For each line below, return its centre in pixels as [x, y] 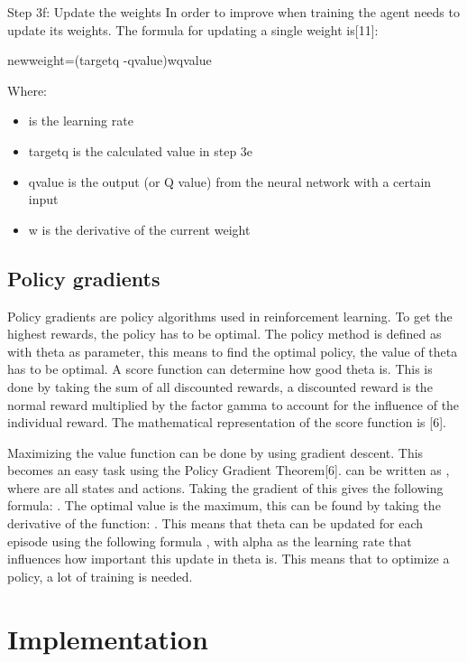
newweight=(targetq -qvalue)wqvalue [110, 60]
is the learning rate [81, 121]
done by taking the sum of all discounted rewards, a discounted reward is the [220, 386]
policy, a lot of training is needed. [100, 576]
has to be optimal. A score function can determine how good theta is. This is [220, 369]
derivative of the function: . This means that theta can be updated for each [215, 523]
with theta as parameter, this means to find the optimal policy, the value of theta [233, 351]
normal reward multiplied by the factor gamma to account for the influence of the [233, 404]
